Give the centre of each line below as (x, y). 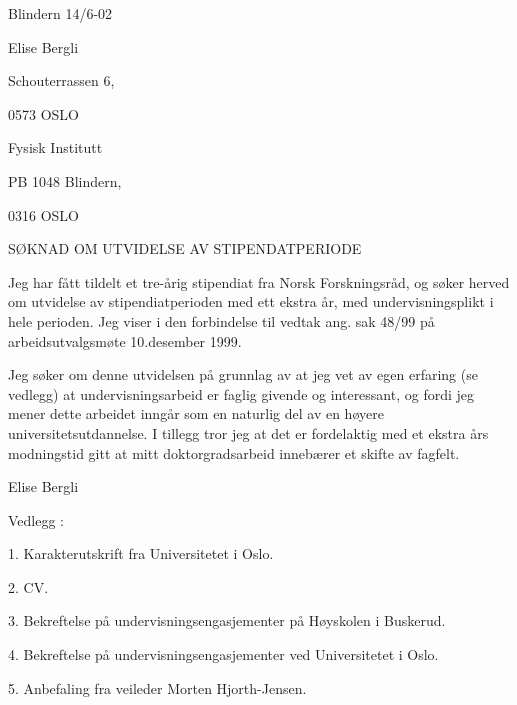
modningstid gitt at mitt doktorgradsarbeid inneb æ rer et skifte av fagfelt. (234, 452)
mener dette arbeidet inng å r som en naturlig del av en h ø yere (196, 413)
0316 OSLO (43, 214)
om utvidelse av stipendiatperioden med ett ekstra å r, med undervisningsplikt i (251, 301)
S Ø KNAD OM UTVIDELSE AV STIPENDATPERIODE (185, 248)
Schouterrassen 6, (61, 80)
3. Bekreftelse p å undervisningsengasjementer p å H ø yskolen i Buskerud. (227, 620)
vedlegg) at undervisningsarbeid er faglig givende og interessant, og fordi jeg (241, 393)
